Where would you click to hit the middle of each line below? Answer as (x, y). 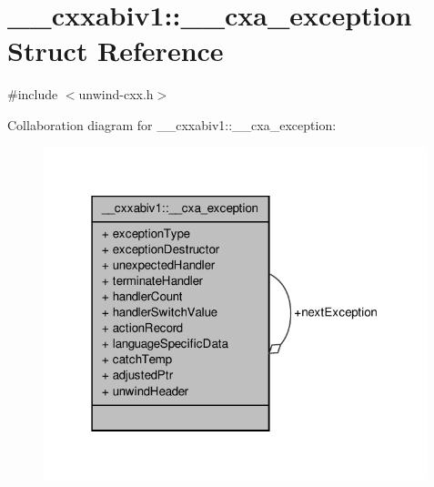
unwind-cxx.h (116, 94)
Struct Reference (116, 51)
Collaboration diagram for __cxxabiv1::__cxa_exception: (172, 124)
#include (33, 94)
